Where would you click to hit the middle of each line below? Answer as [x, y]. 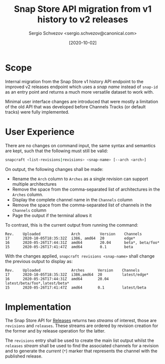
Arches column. [28, 194]
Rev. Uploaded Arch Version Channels [73, 234]
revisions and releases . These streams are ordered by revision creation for [82, 326]
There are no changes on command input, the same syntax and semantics [81, 145]
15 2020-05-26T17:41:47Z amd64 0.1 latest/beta [76, 287]
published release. [24, 356]
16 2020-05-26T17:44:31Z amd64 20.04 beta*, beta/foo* [82, 242]
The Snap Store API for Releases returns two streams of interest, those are [81, 321]
